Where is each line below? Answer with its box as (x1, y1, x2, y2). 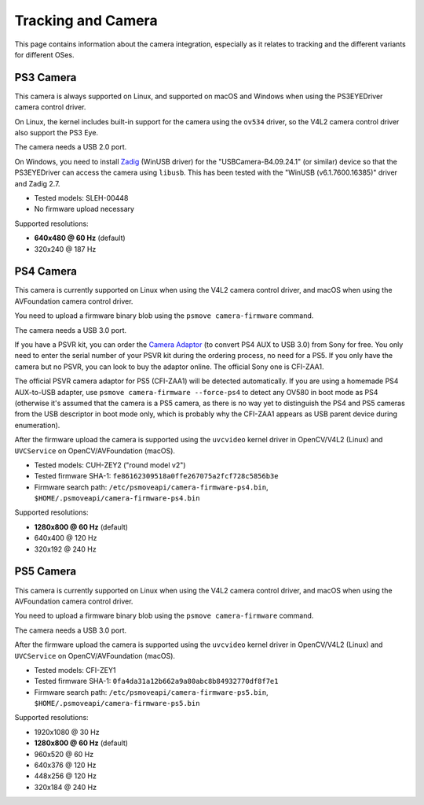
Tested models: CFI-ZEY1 (34, 665, 116, 674)
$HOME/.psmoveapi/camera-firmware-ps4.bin (34, 494, 200, 503)
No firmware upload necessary (34, 205, 135, 214)
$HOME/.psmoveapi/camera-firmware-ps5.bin (34, 699, 200, 708)
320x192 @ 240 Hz (34, 544, 97, 554)
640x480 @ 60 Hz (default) (34, 233, 126, 243)
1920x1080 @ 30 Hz (34, 727, 100, 737)
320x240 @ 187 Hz (34, 244, 97, 253)
